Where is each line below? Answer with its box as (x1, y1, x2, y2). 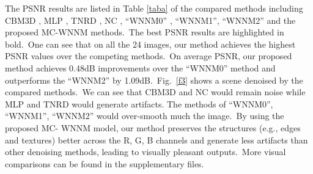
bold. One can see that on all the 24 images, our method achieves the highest (5, 37, 296, 50)
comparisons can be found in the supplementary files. (5, 157, 204, 170)
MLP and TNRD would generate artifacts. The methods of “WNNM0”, (5, 97, 273, 110)
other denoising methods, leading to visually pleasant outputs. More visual (5, 145, 286, 158)
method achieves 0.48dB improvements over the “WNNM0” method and (5, 61, 276, 74)
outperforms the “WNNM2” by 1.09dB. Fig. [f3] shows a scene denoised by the (5, 73, 303, 86)
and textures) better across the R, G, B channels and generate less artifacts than (5, 133, 308, 146)
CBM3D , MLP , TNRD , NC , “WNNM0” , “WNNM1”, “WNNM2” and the (5, 13, 296, 26)
